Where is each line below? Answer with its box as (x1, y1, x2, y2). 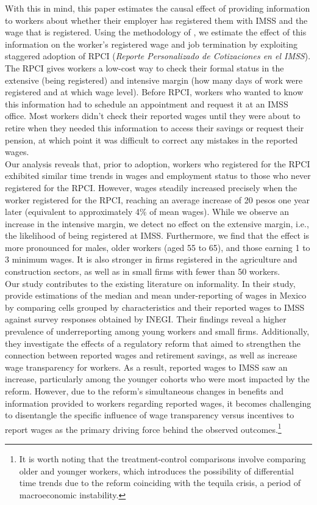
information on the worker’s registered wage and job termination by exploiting (5, 37, 297, 50)
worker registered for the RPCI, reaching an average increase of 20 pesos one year (5, 193, 310, 206)
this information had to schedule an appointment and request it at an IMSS (5, 97, 288, 110)
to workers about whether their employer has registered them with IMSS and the (5, 13, 308, 26)
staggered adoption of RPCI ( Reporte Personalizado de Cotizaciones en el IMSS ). (5, 49, 311, 62)
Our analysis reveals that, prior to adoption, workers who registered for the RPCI (5, 157, 310, 170)
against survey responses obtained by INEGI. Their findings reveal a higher (5, 313, 287, 325)
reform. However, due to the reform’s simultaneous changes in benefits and (5, 385, 284, 397)
